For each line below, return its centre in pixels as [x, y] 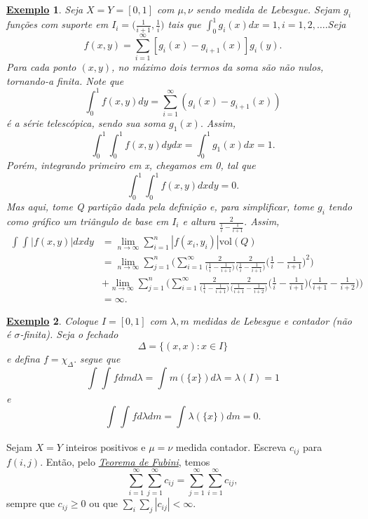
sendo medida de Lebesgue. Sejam [268, 9]
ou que [104, 503]
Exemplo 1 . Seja [45, 9]
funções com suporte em [57, 24]
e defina [23, 359]
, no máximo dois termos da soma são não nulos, [218, 67]
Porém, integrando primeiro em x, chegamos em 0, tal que [131, 165]
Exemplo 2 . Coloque [52, 320]
